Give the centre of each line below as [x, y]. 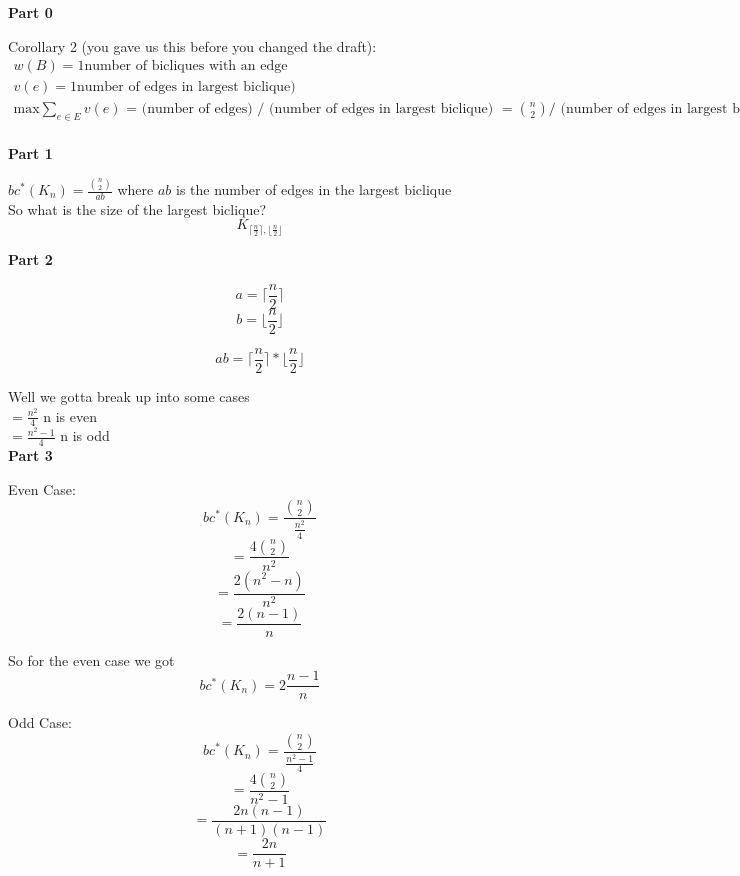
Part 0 [30, 12]
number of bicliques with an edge [186, 66]
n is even [70, 415]
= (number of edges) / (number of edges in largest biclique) [310, 109]
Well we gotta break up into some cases [129, 396]
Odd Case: [40, 722]
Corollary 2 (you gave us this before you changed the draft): [192, 45]
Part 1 [30, 153]
